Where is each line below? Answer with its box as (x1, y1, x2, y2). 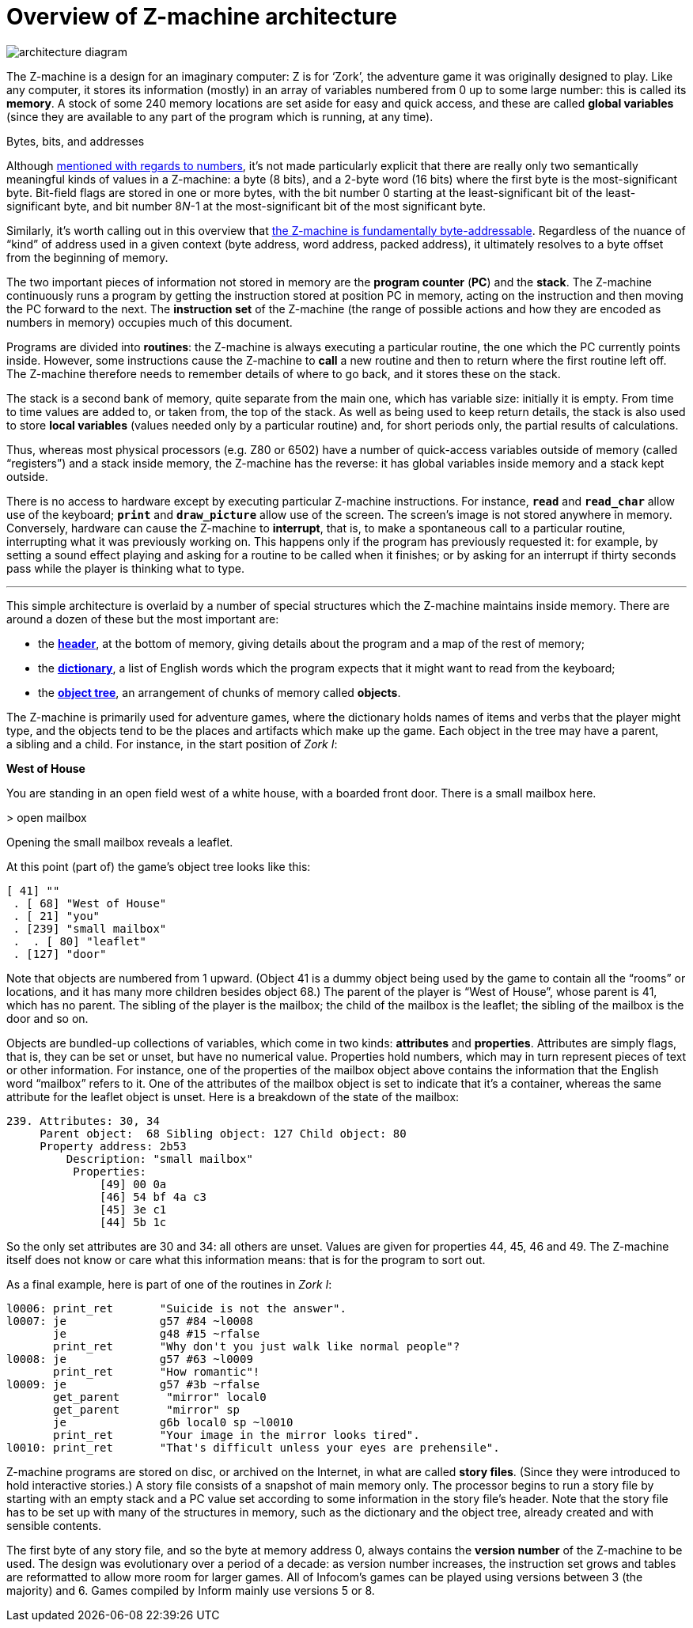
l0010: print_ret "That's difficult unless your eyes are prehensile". (6, 1441, 500, 1454)
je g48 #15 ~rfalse (53, 1327, 260, 1340)
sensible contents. (6, 1518, 102, 1532)
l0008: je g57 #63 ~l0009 (6, 1352, 253, 1365)
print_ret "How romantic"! (53, 1365, 260, 1378)
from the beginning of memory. (6, 250, 169, 264)
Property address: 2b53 (40, 1139, 187, 1153)
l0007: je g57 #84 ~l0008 (6, 1314, 253, 1327)
